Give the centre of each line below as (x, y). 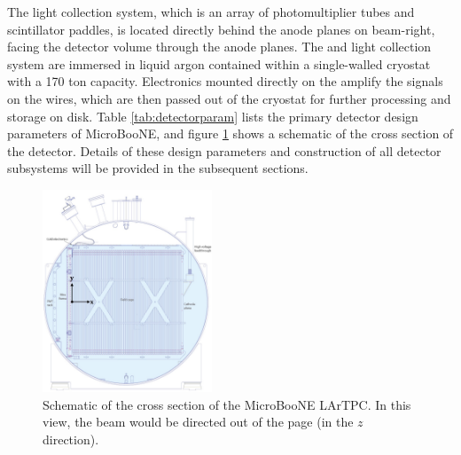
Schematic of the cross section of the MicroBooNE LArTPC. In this (227, 404)
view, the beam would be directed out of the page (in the (198, 422)
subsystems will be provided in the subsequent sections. (158, 168)
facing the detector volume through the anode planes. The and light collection (219, 47)
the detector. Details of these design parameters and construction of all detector (224, 150)
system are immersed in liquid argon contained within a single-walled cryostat (219, 63)
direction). (71, 439)
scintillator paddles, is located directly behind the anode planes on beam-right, (221, 29)
